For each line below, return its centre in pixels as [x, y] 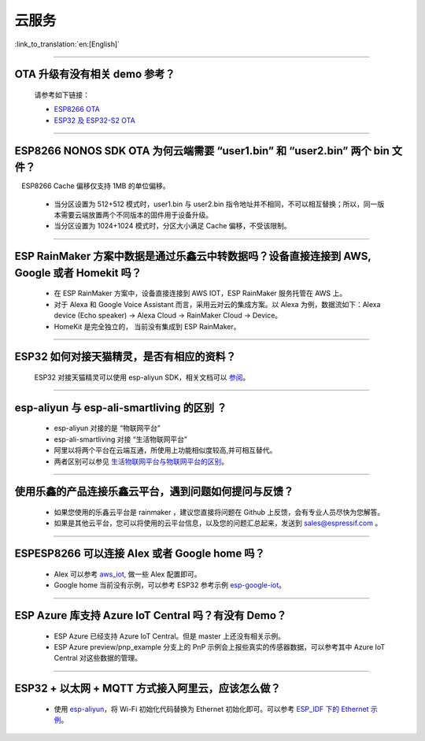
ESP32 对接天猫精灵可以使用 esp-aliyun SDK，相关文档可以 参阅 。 [142, 377]
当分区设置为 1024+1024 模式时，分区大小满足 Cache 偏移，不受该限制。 [172, 226]
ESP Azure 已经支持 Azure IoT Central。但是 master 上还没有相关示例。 [169, 636]
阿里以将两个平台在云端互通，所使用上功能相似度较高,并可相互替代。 [165, 450]
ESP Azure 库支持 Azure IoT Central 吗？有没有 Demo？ [151, 615]
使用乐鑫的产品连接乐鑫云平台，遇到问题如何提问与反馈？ [154, 492]
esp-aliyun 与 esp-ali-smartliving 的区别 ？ [121, 408]
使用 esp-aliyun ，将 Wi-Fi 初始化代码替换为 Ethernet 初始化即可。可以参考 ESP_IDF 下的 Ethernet [211, 709]
